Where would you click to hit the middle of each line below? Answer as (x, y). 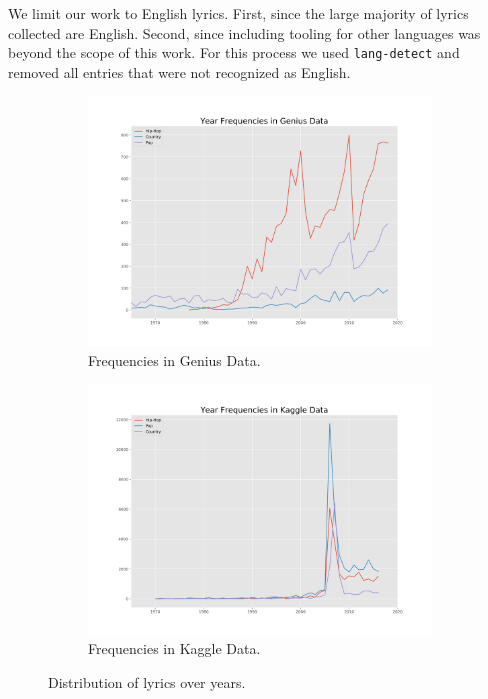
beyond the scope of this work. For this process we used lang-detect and (234, 52)
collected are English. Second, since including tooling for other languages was (244, 32)
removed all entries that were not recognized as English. (179, 71)
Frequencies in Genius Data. (174, 359)
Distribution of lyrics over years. (147, 681)
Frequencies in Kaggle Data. (174, 648)
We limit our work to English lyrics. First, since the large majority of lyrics (238, 13)
